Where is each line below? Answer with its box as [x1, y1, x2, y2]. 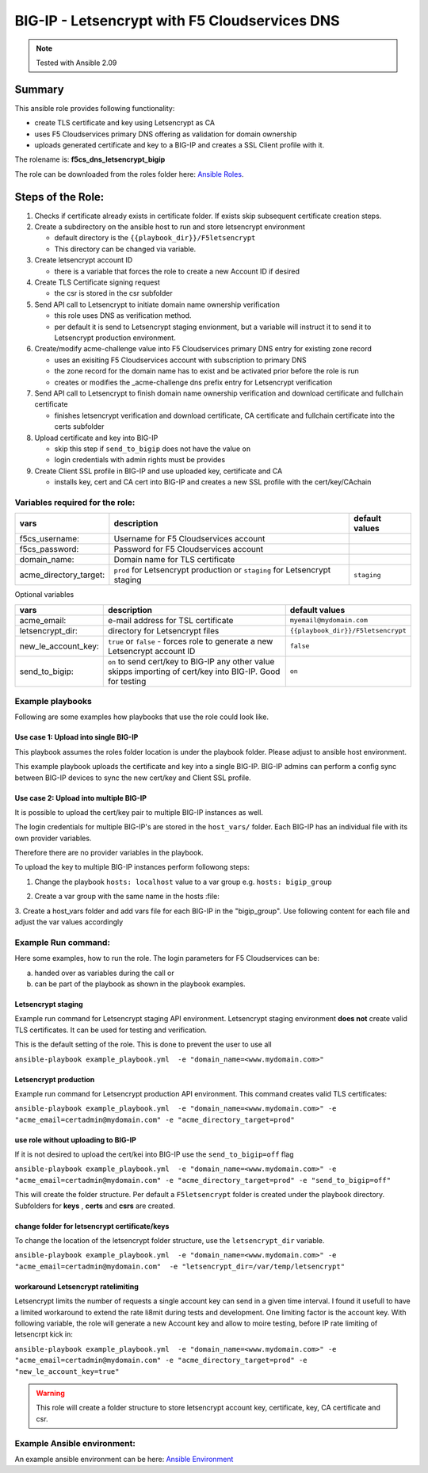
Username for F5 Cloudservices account [113, 534, 266, 545]
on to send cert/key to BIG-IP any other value [108, 656, 275, 667]
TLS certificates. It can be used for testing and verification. [14, 1025, 208, 1035]
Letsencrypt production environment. [54, 333, 176, 342]
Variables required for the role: [14, 496, 136, 507]
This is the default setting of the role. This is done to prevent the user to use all [14, 1039, 273, 1050]
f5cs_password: [19, 544, 79, 555]
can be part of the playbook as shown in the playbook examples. [34, 979, 246, 989]
